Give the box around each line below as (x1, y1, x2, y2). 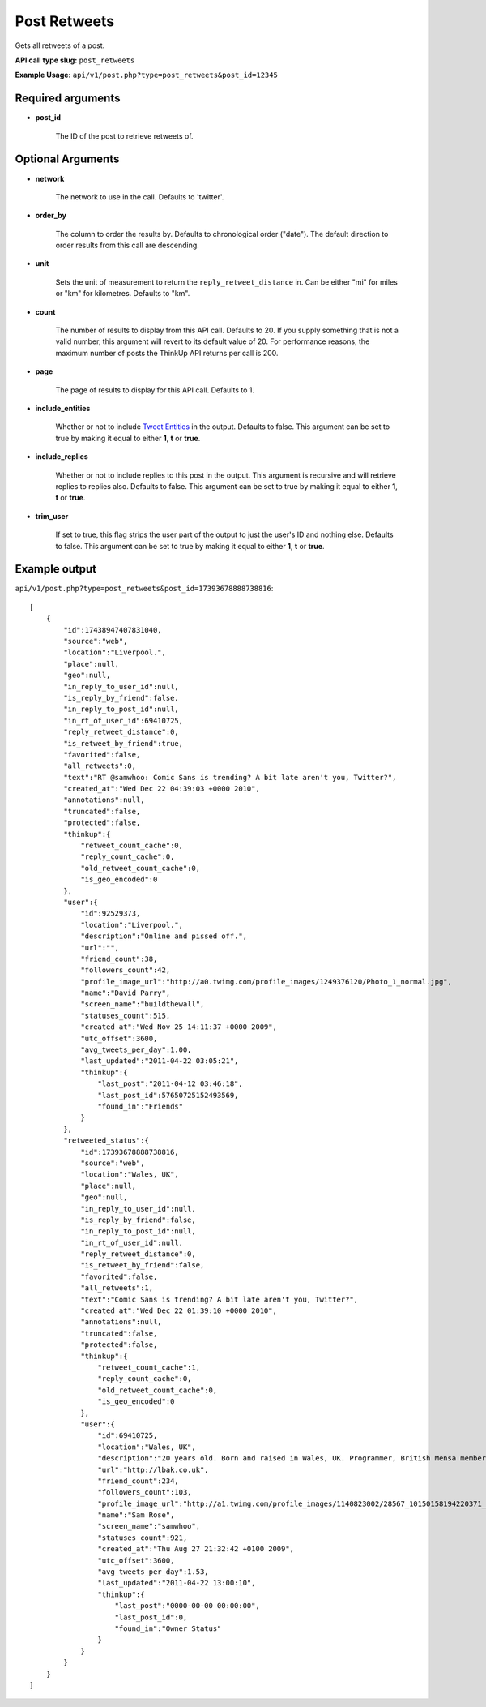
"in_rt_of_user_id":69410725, (63, 716, 184, 725)
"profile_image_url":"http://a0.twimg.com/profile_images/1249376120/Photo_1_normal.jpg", (80, 977, 453, 986)
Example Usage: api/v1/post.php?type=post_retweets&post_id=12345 (15, 70, 279, 80)
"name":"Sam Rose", (97, 1511, 175, 1520)
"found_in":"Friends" (97, 1102, 184, 1111)
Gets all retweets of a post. (15, 41, 105, 50)
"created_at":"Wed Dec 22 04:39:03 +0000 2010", (63, 784, 261, 794)
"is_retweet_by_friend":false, (80, 1261, 205, 1270)
